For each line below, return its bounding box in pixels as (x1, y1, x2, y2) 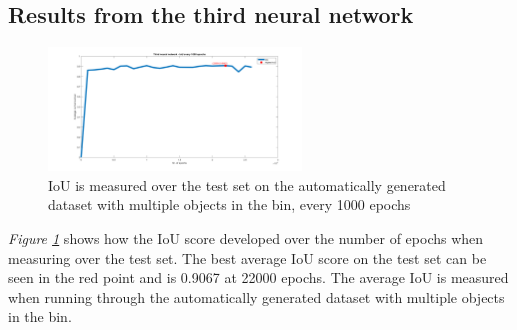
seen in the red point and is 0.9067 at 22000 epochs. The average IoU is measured (8, 267, 509, 288)
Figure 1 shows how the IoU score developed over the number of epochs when (8, 227, 484, 248)
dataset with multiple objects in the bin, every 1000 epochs (48, 194, 411, 215)
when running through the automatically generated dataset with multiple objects (8, 286, 505, 307)
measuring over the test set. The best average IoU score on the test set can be (8, 247, 487, 268)
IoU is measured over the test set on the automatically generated (48, 174, 446, 195)
